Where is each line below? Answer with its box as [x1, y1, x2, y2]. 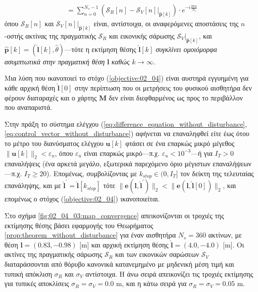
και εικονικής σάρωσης [109, 30, 175, 41]
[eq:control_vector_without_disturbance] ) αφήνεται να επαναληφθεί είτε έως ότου [4, 128, 250, 139]
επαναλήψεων [212, 158, 252, 169]
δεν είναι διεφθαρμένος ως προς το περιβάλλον [108, 92, 243, 102]
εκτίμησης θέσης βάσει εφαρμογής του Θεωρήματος [4, 220, 154, 230]
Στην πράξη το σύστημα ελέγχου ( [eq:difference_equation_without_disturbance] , [4, 118, 247, 129]
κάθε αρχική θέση [4, 82, 55, 93]
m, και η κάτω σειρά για [116, 278, 187, 289]
